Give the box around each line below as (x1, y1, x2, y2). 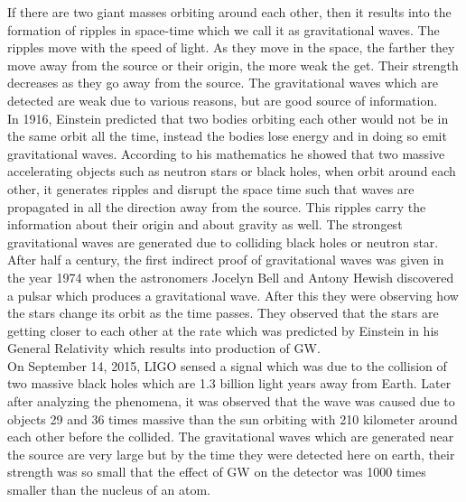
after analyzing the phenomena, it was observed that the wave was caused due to (7, 392, 455, 411)
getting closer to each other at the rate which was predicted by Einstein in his (7, 321, 439, 339)
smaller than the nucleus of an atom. (7, 480, 210, 499)
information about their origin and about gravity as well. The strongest (7, 215, 403, 234)
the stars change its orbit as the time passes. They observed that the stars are (7, 303, 439, 322)
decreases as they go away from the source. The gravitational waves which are (7, 73, 438, 92)
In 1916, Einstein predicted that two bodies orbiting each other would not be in (7, 108, 449, 127)
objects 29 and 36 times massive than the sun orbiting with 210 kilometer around (7, 409, 458, 428)
